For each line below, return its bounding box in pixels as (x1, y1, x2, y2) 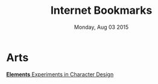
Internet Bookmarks (50, 4, 153, 17)
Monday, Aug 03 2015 (74, 23, 128, 31)
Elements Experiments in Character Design (6, 70, 114, 78)
